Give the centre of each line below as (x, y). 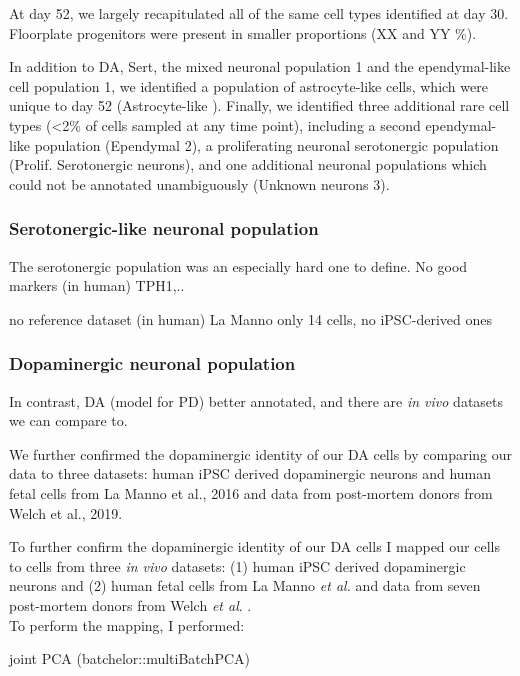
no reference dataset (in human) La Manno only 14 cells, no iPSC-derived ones (250, 318)
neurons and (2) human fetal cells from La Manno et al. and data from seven (245, 585)
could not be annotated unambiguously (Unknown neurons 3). (199, 183)
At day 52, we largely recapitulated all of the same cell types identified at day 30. (259, 13)
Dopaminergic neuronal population (152, 363)
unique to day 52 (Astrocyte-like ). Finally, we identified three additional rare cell (259, 105)
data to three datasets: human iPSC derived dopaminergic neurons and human (250, 473)
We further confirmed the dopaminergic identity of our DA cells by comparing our (261, 453)
